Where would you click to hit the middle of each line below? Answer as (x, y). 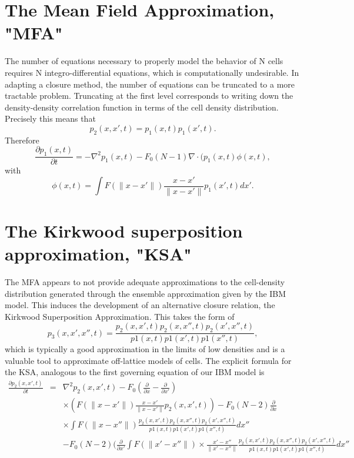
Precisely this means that (50, 118)
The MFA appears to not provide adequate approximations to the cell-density (145, 282)
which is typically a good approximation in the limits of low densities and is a (145, 349)
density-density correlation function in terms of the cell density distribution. (142, 107)
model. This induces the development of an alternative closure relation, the (140, 305)
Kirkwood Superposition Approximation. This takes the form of (120, 316)
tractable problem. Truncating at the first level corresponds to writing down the (149, 96)
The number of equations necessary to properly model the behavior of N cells (144, 61)
